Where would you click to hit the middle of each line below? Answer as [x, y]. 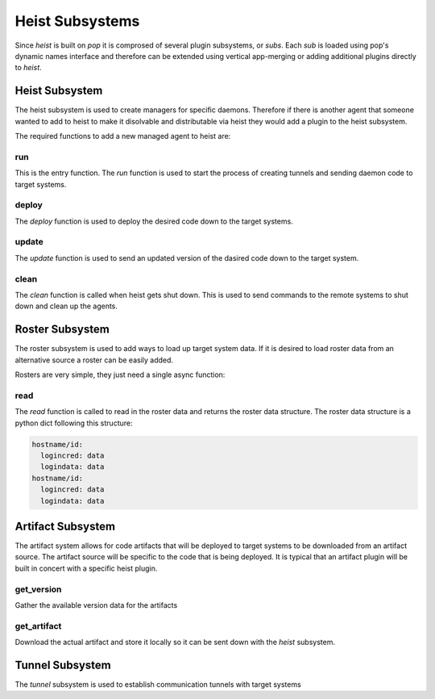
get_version [38, 589]
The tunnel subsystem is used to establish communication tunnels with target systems [158, 684]
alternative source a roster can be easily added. [94, 360]
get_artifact [38, 626]
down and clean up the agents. [66, 306]
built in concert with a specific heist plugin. [86, 568]
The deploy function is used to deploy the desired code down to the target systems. [154, 221]
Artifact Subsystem [65, 526]
